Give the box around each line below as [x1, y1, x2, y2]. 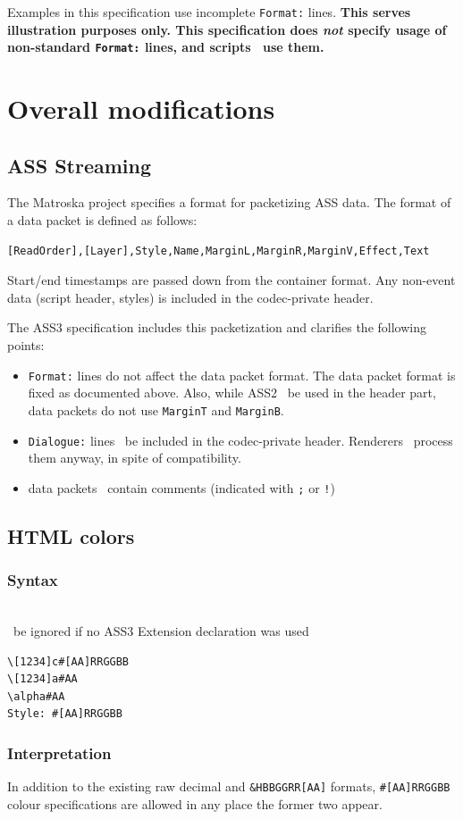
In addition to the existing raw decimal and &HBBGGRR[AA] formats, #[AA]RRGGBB [7, 777, 450, 796]
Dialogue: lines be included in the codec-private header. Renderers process [28, 430, 453, 449]
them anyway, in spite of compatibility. [28, 448, 241, 467]
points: [7, 336, 45, 355]
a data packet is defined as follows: [7, 211, 198, 230]
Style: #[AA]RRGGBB [7, 707, 122, 721]
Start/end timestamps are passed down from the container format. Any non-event [7, 271, 456, 289]
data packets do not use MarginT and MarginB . [28, 400, 284, 419]
